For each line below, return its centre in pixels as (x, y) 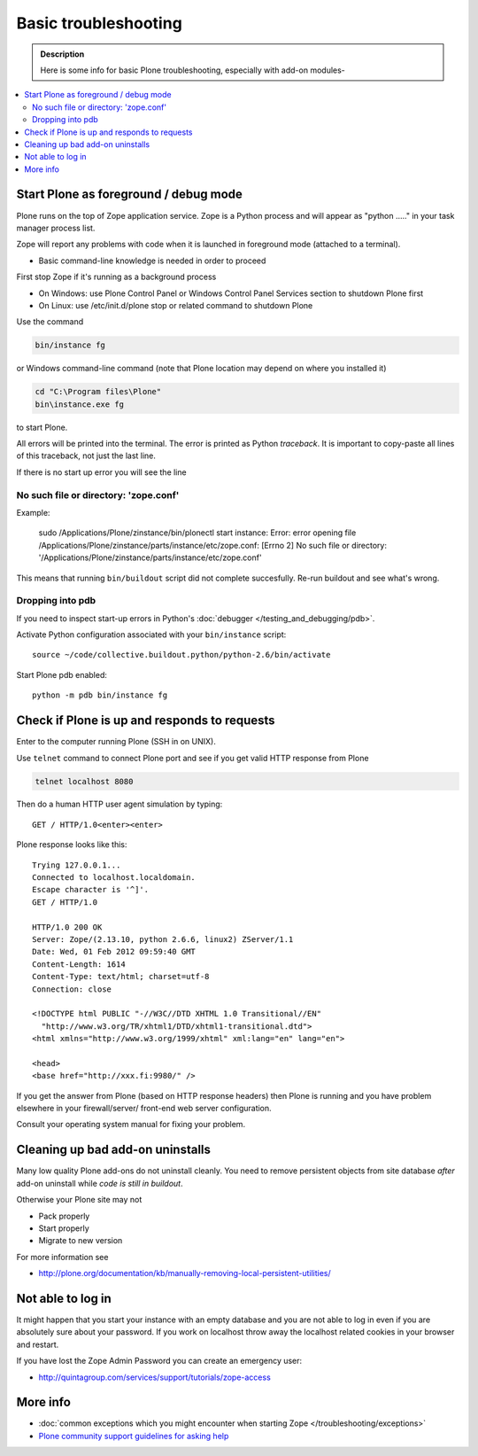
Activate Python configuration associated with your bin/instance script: (151, 635)
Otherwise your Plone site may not (79, 1200)
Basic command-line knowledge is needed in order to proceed (152, 261)
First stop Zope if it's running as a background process (116, 277)
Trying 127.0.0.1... (77, 865)
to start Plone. (42, 427)
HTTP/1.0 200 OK (67, 927)
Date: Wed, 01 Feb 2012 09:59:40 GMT (114, 952)
